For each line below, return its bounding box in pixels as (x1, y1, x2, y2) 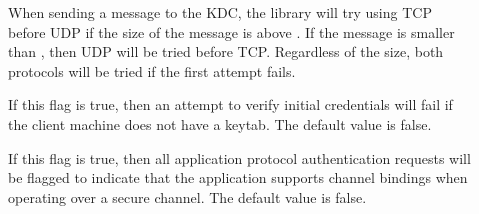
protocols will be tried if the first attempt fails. (8, 60, 296, 81)
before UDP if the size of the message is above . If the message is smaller (8, 21, 455, 42)
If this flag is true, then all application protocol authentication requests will (8, 147, 471, 168)
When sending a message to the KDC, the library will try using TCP (8, 2, 432, 22)
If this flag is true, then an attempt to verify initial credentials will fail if (8, 94, 453, 115)
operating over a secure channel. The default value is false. (8, 186, 367, 207)
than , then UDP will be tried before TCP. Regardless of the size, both (8, 41, 444, 62)
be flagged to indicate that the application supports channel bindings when (8, 167, 468, 188)
